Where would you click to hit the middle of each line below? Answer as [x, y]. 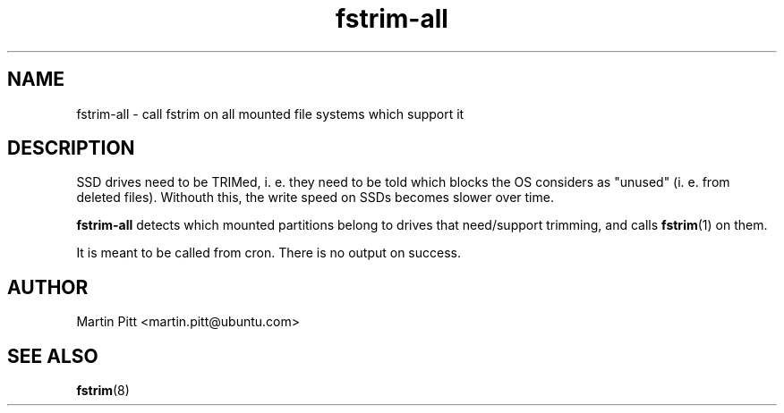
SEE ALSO [53, 356]
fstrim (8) [103, 391]
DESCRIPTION [71, 148]
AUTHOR [48, 287]
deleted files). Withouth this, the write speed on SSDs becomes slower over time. [315, 198]
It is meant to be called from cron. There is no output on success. [268, 253]
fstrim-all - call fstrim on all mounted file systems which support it [270, 114]
